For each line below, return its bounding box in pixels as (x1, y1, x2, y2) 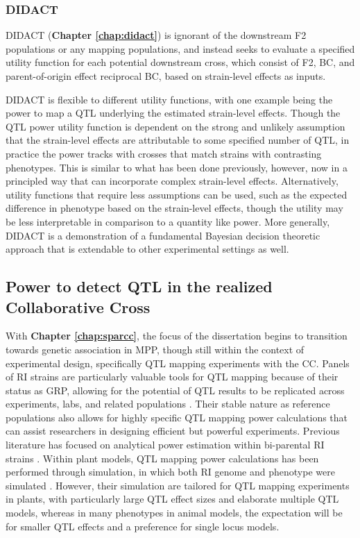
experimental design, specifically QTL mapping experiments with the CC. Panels (6, 355, 350, 370)
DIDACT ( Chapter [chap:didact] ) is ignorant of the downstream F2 (6, 28, 307, 42)
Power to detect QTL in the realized (6, 276, 273, 297)
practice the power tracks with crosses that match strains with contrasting (6, 146, 322, 160)
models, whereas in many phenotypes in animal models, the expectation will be (6, 505, 343, 520)
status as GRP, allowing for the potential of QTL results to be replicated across (6, 383, 345, 397)
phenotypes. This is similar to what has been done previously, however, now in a (6, 160, 348, 174)
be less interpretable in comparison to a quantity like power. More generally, (6, 214, 330, 228)
